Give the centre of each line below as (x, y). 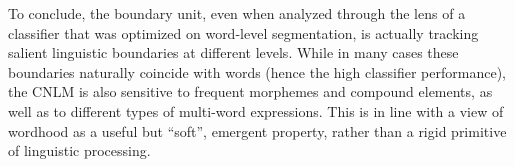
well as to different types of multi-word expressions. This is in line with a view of (256, 110)
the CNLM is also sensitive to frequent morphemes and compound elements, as (250, 91)
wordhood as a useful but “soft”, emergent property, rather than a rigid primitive (257, 130)
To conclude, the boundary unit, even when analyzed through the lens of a (237, 13)
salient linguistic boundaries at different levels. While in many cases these (233, 52)
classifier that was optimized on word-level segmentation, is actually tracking (243, 32)
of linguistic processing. (79, 150)
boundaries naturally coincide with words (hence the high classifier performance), (257, 71)
